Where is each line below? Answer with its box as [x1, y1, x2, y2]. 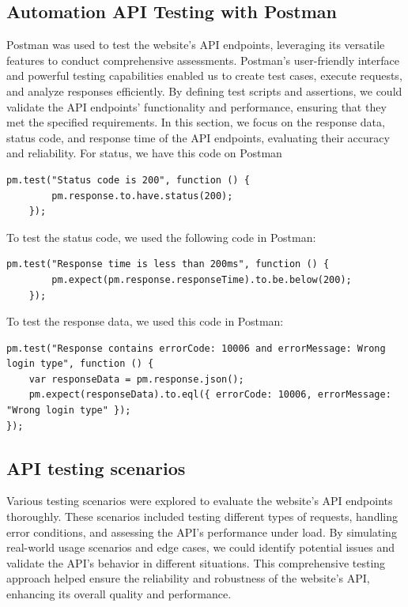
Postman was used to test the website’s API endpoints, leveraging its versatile [6, 36, 385, 53]
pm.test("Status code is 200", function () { [6, 174, 250, 186]
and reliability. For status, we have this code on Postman [6, 145, 282, 161]
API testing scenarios [6, 455, 186, 480]
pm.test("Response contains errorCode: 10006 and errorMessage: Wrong [6, 342, 386, 354]
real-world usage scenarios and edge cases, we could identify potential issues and [6, 539, 395, 556]
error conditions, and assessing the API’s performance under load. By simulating [6, 523, 397, 540]
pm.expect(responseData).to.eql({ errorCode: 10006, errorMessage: [28, 389, 391, 401]
